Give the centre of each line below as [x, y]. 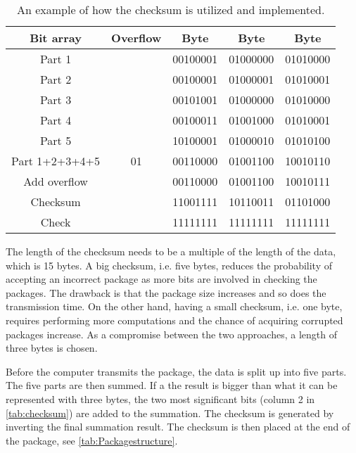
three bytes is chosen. [52, 348]
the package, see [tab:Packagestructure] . [92, 440]
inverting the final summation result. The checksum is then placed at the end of [178, 427]
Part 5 [56, 140]
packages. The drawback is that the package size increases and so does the [166, 292]
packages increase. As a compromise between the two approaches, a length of [171, 334]
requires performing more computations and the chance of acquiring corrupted [174, 320]
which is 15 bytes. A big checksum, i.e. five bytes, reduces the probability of [169, 265]
